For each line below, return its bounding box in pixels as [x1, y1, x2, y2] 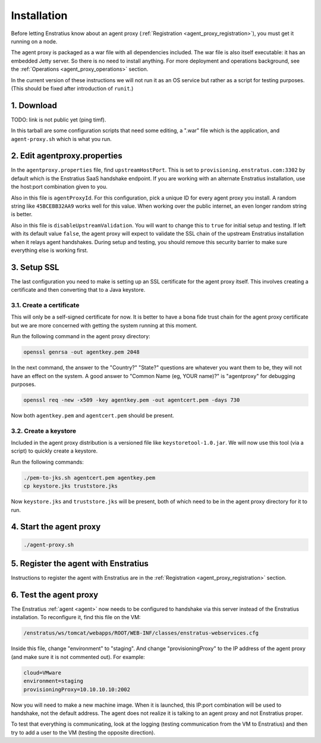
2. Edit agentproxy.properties [11, 151, 122, 161]
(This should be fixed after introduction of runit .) [11, 85, 134, 92]
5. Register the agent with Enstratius [11, 558, 149, 569]
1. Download [11, 100, 58, 110]
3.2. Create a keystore [11, 426, 77, 435]
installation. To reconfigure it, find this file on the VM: [11, 614, 141, 621]
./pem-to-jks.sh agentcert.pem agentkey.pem [23, 474, 156, 481]
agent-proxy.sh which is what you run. [11, 135, 112, 142]
